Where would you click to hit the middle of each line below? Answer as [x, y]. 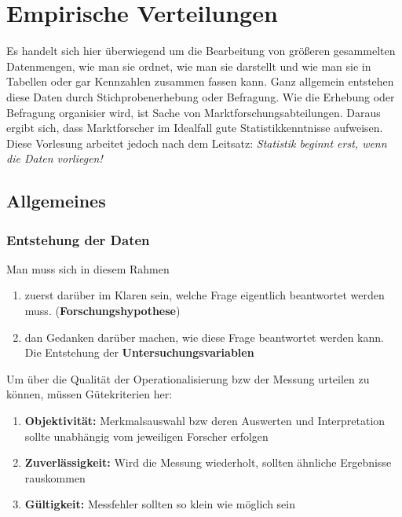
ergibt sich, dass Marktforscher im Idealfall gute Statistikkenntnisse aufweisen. [195, 128]
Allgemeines [56, 201]
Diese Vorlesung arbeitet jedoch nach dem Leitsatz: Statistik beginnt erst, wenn [197, 143]
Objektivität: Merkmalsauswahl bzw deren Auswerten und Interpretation [205, 421]
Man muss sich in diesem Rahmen [88, 268]
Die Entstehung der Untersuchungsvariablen [139, 352]
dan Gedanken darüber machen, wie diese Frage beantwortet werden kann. [204, 337]
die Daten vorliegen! [55, 158]
